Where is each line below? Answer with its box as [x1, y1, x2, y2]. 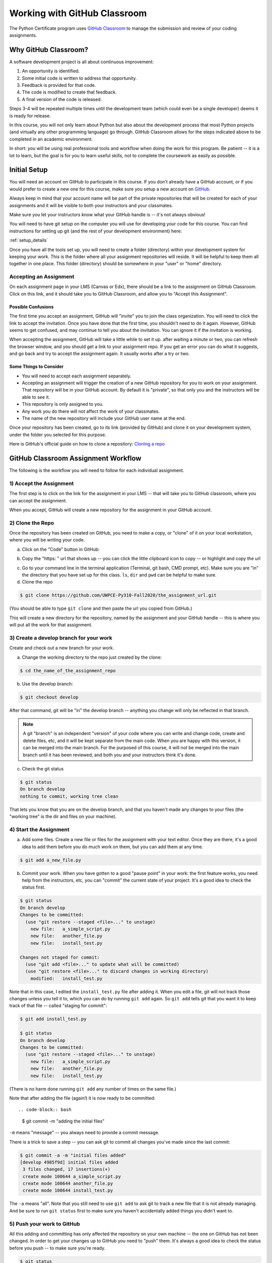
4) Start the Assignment [9, 826, 70, 833]
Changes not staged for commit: [20, 954, 100, 960]
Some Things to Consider [9, 364, 64, 370]
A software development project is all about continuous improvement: [9, 59, 154, 65]
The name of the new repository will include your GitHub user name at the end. [22, 415, 186, 421]
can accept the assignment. [9, 498, 67, 504]
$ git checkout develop [20, 694, 79, 700]
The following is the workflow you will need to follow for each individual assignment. [9, 467, 184, 473]
